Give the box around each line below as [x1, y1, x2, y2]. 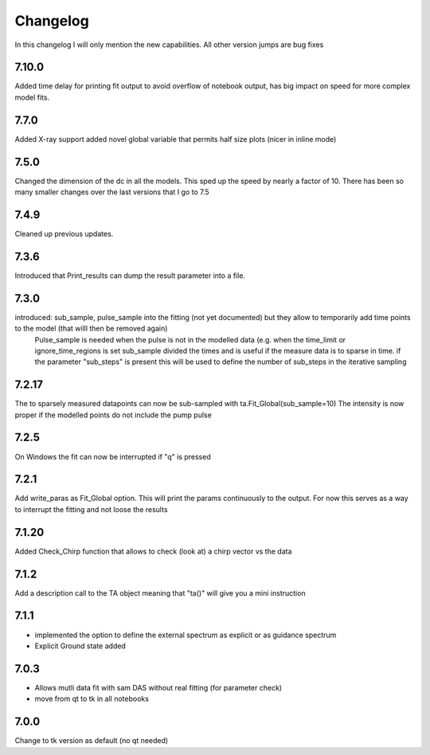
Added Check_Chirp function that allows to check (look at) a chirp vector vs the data [14, 546, 292, 556]
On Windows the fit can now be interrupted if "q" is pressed [14, 452, 211, 461]
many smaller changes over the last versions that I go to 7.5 [14, 187, 210, 197]
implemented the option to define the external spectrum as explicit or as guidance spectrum [34, 630, 337, 640]
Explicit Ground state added [34, 641, 127, 651]
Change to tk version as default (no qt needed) [14, 736, 169, 745]
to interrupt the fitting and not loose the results [14, 504, 168, 514]
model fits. [14, 92, 50, 102]
